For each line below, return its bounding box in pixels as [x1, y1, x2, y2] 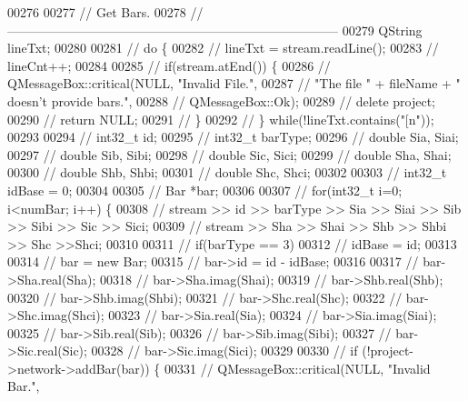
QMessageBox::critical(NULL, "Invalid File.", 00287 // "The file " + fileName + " [7, 74, 461, 93]
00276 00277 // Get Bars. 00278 [7, 3, 186, 21]
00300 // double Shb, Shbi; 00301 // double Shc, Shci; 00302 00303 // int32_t [7, 163, 447, 182]
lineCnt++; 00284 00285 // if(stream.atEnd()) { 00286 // [7, 55, 331, 75]
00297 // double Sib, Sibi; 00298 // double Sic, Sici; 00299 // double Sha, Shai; [7, 145, 452, 164]
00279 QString [342, 20, 423, 39]
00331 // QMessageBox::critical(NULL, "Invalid [164, 358, 431, 377]
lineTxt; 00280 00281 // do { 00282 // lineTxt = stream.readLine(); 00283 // [7, 38, 439, 57]
